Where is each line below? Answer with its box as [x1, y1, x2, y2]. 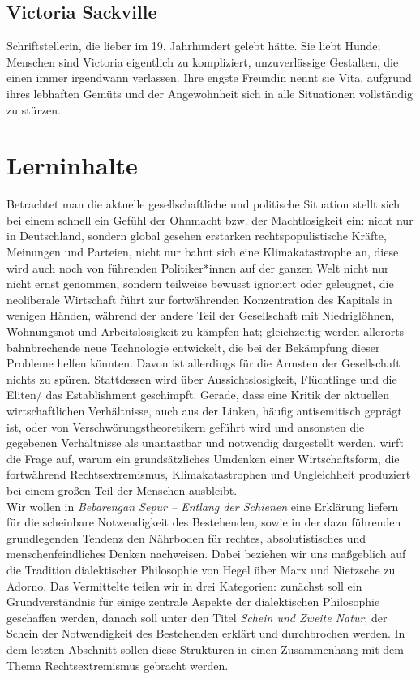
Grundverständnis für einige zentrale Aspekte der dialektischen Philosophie [6, 593, 380, 610]
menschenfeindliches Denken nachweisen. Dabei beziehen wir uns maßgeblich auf [6, 545, 406, 562]
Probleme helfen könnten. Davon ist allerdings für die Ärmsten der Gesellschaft [6, 355, 401, 372]
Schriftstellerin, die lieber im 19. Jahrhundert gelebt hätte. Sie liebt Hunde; [6, 37, 381, 54]
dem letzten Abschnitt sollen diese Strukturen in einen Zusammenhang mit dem [6, 640, 404, 657]
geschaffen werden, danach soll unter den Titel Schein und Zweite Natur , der [6, 608, 388, 625]
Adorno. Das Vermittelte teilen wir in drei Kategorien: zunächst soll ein [6, 577, 362, 594]
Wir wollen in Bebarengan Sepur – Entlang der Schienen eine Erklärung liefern [6, 497, 399, 514]
